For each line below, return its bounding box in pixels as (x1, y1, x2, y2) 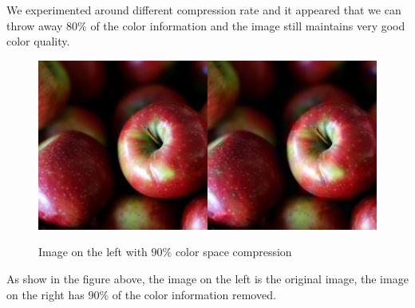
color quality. (6, 33, 70, 49)
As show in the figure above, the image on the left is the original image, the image (6, 270, 409, 286)
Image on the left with (38, 243, 148, 260)
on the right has (6, 286, 85, 302)
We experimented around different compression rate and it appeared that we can (6, 2, 401, 18)
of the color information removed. (112, 286, 276, 302)
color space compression (175, 243, 292, 260)
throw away (6, 17, 63, 34)
